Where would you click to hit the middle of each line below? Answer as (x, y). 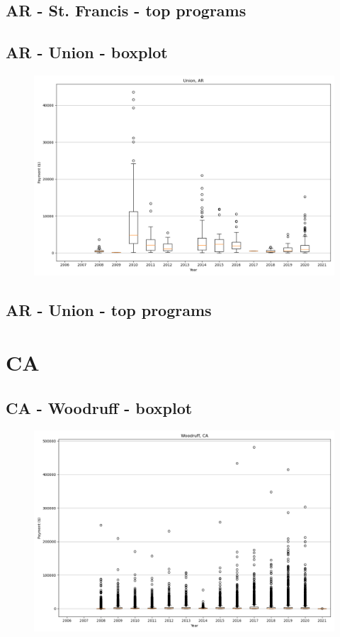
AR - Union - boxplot (87, 52)
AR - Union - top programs (109, 310)
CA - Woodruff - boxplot (99, 407)
